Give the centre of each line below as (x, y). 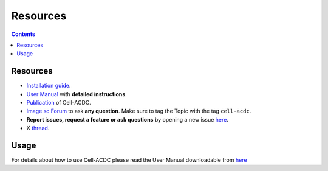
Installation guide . (49, 86)
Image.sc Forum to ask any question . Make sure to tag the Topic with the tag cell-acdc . (139, 111)
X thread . (38, 128)
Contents (23, 34)
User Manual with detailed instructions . (77, 94)
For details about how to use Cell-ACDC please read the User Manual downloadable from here (129, 160)
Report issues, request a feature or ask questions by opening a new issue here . (128, 119)
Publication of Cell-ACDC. (59, 103)
